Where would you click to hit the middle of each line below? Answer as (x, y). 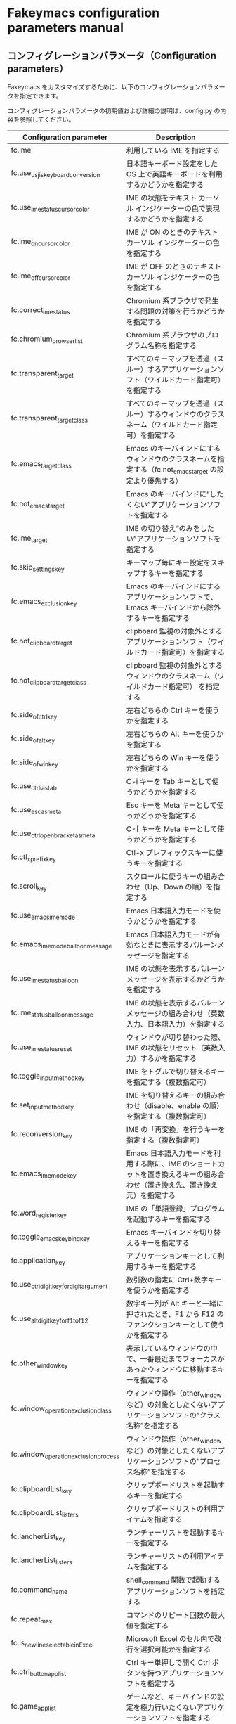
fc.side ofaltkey (33, 739)
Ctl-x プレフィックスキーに (171, 853)
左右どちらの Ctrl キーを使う (173, 710)
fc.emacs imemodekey (44, 1174)
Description (176, 137)
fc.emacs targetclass (41, 464)
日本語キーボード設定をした (172, 163)
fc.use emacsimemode (43, 915)
